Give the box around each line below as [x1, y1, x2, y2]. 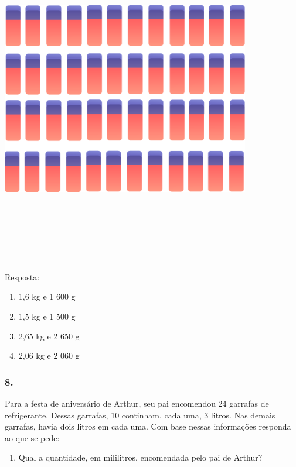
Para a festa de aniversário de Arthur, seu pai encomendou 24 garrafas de [5, 397, 269, 409]
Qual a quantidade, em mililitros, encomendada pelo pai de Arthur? [18, 451, 263, 463]
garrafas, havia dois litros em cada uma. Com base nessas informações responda [5, 420, 291, 432]
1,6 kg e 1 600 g [18, 290, 76, 303]
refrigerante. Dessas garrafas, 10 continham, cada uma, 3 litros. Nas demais [5, 408, 275, 421]
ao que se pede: [5, 431, 60, 444]
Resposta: [5, 270, 40, 283]
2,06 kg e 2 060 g [18, 349, 80, 362]
